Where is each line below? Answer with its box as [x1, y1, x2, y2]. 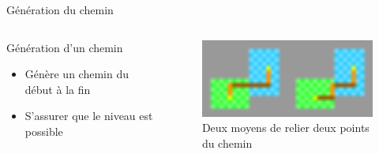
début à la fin [24, 81, 91, 97]
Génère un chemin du [24, 66, 129, 82]
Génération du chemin [6, 2, 114, 17]
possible [24, 122, 63, 139]
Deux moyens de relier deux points [201, 119, 370, 136]
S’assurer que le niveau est [24, 107, 153, 124]
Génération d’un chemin [6, 39, 123, 55]
